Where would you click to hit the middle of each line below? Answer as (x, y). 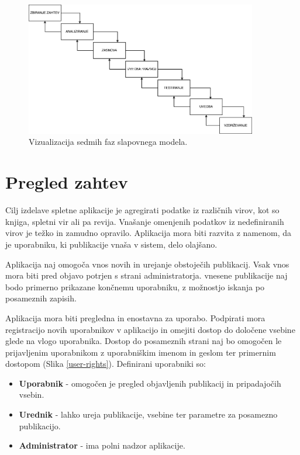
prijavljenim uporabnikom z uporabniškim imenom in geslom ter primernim (141, 352)
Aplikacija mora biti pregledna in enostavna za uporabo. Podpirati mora (135, 317)
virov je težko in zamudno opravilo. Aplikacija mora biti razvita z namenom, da (149, 233)
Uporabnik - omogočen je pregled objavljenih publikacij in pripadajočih (150, 383)
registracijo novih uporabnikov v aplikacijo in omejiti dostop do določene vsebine (150, 329)
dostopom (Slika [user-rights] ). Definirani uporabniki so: (106, 364)
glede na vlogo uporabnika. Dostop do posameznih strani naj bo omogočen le (144, 341)
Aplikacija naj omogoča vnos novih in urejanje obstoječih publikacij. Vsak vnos (147, 264)
